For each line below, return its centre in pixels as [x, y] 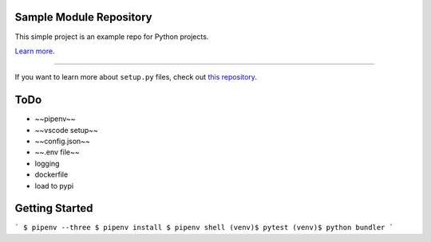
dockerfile [51, 174]
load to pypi [54, 185]
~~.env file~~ [57, 152]
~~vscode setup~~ [67, 130]
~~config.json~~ [63, 141]
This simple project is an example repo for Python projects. [112, 37]
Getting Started [54, 208]
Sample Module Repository [83, 17]
